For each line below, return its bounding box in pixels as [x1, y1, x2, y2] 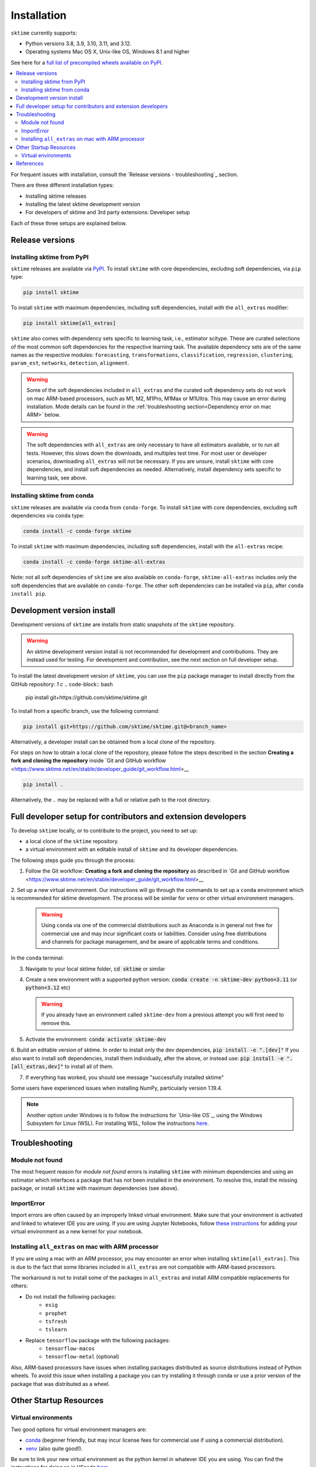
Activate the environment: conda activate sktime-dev [25, 1036, 166, 1043]
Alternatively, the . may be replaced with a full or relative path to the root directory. [11, 796, 211, 803]
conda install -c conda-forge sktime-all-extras [23, 559, 166, 566]
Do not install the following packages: [25, 1293, 116, 1300]
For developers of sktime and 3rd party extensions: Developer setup [25, 209, 190, 216]
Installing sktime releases [25, 192, 87, 200]
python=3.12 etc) [25, 984, 71, 991]
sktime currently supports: [11, 29, 77, 36]
